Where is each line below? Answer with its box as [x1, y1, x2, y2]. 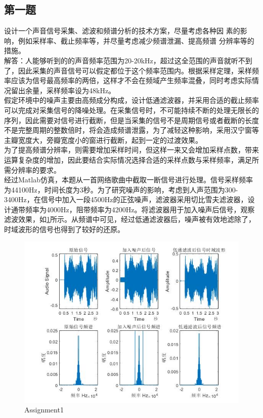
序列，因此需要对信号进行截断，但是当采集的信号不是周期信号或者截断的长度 [4, 115, 259, 125]
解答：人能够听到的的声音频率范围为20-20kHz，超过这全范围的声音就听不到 [4, 55, 252, 65]
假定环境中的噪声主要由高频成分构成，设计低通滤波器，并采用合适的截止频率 [4, 95, 259, 105]
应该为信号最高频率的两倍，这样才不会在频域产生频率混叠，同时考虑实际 [11, 75, 252, 86]
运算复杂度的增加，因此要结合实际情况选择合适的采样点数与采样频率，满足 [4, 154, 252, 165]
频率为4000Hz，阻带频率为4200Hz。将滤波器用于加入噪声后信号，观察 [25, 204, 255, 214]
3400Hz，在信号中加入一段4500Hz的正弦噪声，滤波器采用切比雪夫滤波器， [4, 194, 248, 205]
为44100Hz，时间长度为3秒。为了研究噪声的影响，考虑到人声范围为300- [4, 184, 238, 195]
